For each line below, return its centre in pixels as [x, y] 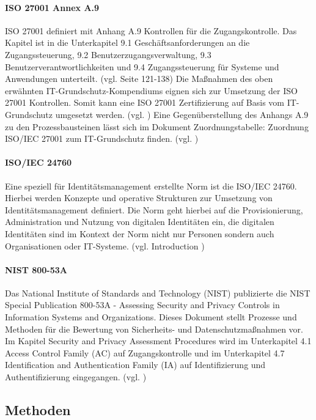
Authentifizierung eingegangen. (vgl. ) [76, 377]
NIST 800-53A [36, 269]
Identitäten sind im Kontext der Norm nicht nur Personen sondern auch [140, 233]
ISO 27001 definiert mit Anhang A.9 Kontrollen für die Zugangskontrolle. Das [151, 30]
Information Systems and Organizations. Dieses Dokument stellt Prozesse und [151, 317]
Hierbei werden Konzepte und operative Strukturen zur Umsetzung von [139, 198]
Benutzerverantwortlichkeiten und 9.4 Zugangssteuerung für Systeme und [142, 66]
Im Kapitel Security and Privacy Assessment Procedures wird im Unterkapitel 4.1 [158, 341]
